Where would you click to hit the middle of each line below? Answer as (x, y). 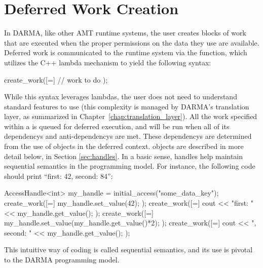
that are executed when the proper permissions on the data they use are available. (132, 42)
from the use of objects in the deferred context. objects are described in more (124, 146)
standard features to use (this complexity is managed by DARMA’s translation (127, 106)
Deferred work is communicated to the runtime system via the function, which (126, 52)
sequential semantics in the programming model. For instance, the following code (130, 166)
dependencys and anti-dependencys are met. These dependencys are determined (128, 136)
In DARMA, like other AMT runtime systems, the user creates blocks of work (125, 33)
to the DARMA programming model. (62, 259)
